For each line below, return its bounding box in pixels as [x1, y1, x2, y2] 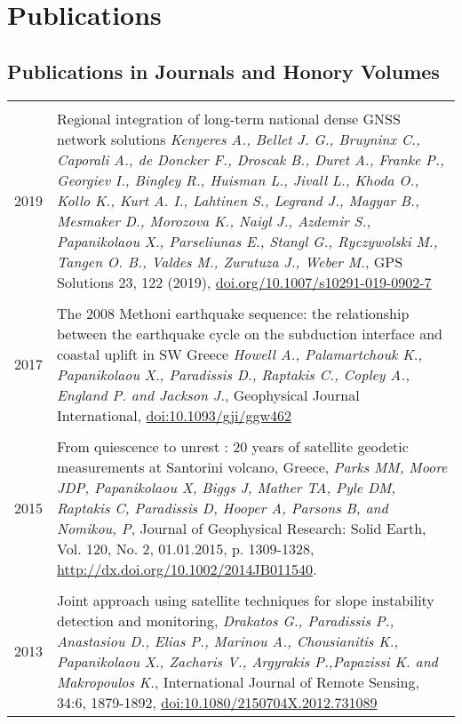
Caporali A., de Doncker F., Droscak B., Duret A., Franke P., [57, 148, 444, 170]
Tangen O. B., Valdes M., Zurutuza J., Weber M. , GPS [57, 251, 403, 272]
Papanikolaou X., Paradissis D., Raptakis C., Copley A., [57, 363, 410, 385]
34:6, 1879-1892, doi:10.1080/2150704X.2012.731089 [57, 691, 378, 712]
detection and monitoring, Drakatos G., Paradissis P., [57, 609, 394, 631]
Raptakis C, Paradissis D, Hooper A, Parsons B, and [57, 497, 388, 518]
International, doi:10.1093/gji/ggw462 [57, 404, 292, 426]
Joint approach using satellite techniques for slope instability [57, 589, 434, 610]
